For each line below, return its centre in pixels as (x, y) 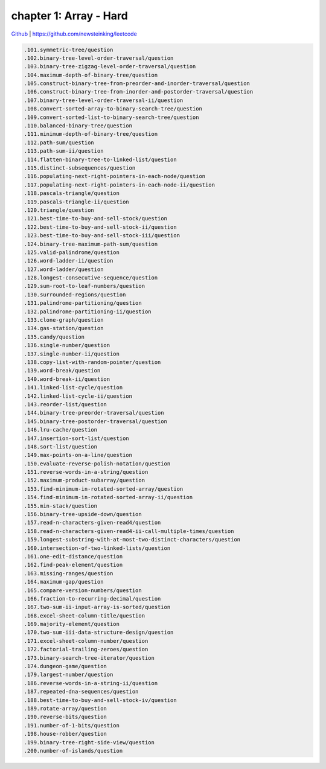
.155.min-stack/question (61, 506)
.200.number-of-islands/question (73, 751)
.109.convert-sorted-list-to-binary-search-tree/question (111, 117)
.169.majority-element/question (72, 624)
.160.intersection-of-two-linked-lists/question (97, 548)
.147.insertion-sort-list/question (76, 438)
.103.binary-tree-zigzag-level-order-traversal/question (110, 67)
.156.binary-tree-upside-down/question (83, 514)
